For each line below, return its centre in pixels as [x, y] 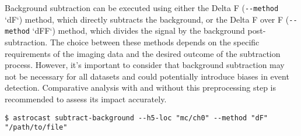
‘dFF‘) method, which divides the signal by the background [139, 31]
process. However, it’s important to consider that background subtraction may [145, 65]
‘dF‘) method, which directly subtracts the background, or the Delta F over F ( [147, 19]
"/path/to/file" [36, 128]
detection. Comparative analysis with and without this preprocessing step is [140, 87]
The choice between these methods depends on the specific [155, 42]
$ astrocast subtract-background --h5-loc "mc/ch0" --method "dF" [136, 118]
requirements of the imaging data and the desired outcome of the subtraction [143, 53]
